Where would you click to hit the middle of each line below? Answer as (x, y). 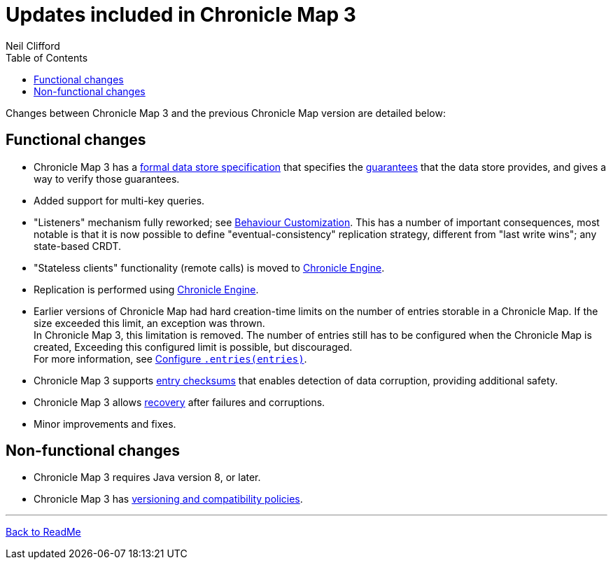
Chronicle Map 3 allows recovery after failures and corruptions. (179, 402)
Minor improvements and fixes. (105, 424)
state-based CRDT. (78, 246)
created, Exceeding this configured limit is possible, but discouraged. (193, 347)
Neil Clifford (33, 46)
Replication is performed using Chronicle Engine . (146, 289)
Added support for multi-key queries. (119, 200)
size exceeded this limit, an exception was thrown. (149, 323)
